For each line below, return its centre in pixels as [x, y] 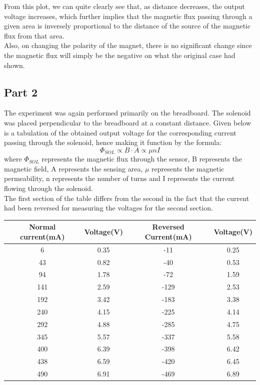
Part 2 [21, 92]
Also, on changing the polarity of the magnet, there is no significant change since [128, 45]
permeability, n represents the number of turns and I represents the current [119, 178]
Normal [42, 227]
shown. [14, 65]
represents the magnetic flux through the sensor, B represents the [142, 159]
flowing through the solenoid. [48, 188]
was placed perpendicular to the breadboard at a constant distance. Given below [128, 122]
